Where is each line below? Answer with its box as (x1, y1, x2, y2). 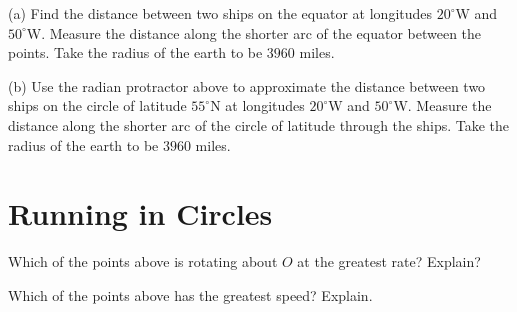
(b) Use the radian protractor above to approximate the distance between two (8, 75, 486, 96)
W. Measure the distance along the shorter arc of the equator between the (26, 22, 482, 43)
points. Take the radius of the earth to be (8, 42, 263, 63)
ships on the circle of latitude (8, 95, 187, 116)
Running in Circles (8, 193, 273, 234)
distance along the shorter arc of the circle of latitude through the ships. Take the (8, 114, 510, 135)
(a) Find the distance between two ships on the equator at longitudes (8, 3, 433, 23)
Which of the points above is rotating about (8, 251, 278, 272)
